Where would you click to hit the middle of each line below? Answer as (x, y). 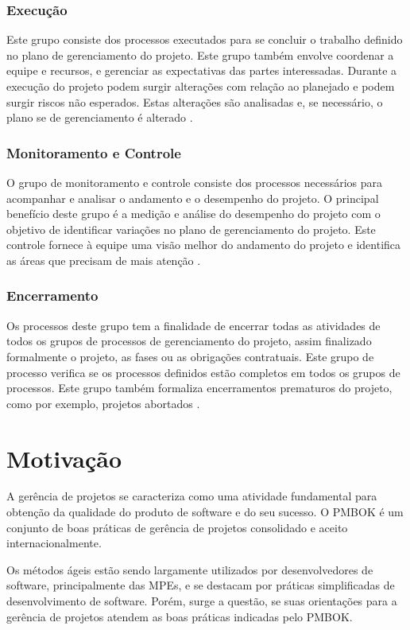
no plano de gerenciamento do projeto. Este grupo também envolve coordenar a (200, 54)
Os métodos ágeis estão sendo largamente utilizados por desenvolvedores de (190, 569)
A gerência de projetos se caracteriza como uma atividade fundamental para (192, 496)
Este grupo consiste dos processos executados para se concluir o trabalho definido (205, 39)
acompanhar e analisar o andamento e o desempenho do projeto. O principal (193, 198)
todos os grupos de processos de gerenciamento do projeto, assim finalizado (189, 341)
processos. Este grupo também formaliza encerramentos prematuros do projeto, (199, 388)
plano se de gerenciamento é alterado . (100, 117)
